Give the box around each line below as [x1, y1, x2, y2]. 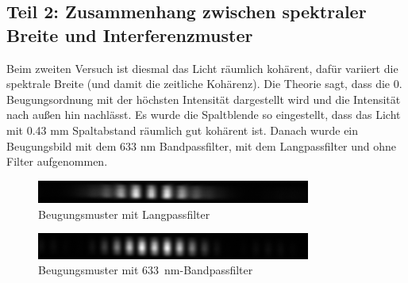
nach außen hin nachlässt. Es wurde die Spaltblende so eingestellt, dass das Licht [6, 106, 401, 123]
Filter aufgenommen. [6, 153, 108, 170]
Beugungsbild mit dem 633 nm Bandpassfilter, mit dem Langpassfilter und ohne [6, 137, 397, 154]
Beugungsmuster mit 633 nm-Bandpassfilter [38, 262, 253, 278]
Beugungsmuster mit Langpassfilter [38, 205, 210, 222]
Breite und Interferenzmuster [6, 22, 253, 47]
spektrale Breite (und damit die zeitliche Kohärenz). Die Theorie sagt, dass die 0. [6, 75, 402, 92]
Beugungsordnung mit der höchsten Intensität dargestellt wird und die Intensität [6, 90, 401, 107]
